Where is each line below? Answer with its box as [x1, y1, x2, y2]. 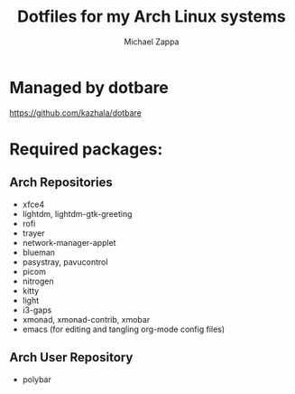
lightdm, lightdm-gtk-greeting [22, 208, 133, 219]
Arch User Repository [9, 350, 134, 365]
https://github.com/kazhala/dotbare [9, 107, 142, 118]
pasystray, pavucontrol [22, 256, 108, 267]
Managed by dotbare [9, 77, 170, 98]
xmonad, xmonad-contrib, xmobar [22, 314, 151, 324]
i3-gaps [22, 305, 52, 315]
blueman [22, 247, 56, 258]
